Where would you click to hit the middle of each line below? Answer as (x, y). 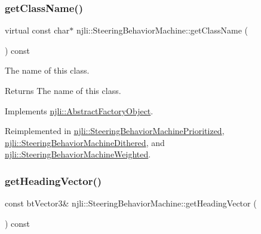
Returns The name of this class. (63, 90)
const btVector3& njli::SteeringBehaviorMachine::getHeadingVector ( (131, 203)
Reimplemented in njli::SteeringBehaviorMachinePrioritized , (115, 131)
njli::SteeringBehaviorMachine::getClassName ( (162, 30)
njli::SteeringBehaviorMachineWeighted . (78, 154)
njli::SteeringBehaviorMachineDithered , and (85, 142)
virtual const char (37, 30)
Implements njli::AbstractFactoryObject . (79, 110)
